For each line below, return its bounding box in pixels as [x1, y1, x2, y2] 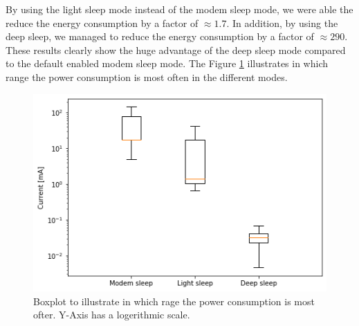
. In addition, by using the [226, 15, 338, 30]
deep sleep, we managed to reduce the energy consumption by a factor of [6, 29, 314, 44]
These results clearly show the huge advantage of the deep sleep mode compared [6, 42, 346, 57]
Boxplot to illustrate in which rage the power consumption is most [33, 293, 315, 308]
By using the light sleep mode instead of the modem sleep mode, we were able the [6, 2, 353, 16]
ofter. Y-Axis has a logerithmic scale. [33, 307, 190, 322]
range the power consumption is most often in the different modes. [6, 69, 288, 84]
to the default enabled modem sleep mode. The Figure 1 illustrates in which [6, 56, 329, 71]
